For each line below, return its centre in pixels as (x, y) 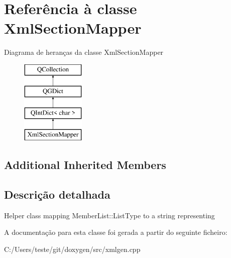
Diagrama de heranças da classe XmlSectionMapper (84, 52)
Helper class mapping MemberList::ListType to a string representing (109, 215)
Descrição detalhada (57, 194)
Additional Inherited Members (85, 165)
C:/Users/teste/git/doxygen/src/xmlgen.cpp (72, 249)
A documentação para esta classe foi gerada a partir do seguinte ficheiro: (116, 232)
